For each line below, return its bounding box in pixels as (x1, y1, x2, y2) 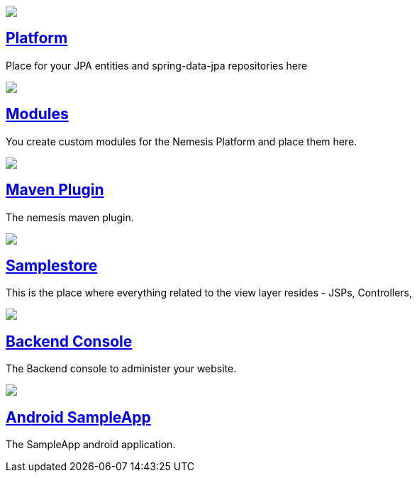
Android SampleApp (6, 408, 151, 426)
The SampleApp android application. (6, 438, 176, 451)
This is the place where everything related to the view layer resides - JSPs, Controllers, (6, 287, 413, 299)
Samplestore (6, 256, 98, 274)
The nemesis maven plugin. (6, 211, 134, 223)
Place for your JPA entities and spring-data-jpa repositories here (6, 59, 308, 72)
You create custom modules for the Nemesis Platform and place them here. (6, 135, 357, 148)
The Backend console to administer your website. (6, 362, 237, 375)
